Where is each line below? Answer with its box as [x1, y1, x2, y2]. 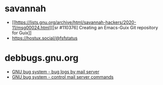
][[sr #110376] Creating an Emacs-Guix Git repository [49, 24, 159, 30]
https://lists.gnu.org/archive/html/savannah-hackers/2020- [15, 19, 137, 25]
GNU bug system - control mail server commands [11, 74, 114, 80]
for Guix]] [11, 30, 32, 36]
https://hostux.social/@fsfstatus [11, 35, 78, 41]
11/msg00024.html [11, 24, 50, 30]
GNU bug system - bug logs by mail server [11, 69, 100, 75]
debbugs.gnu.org [4, 52, 79, 64]
